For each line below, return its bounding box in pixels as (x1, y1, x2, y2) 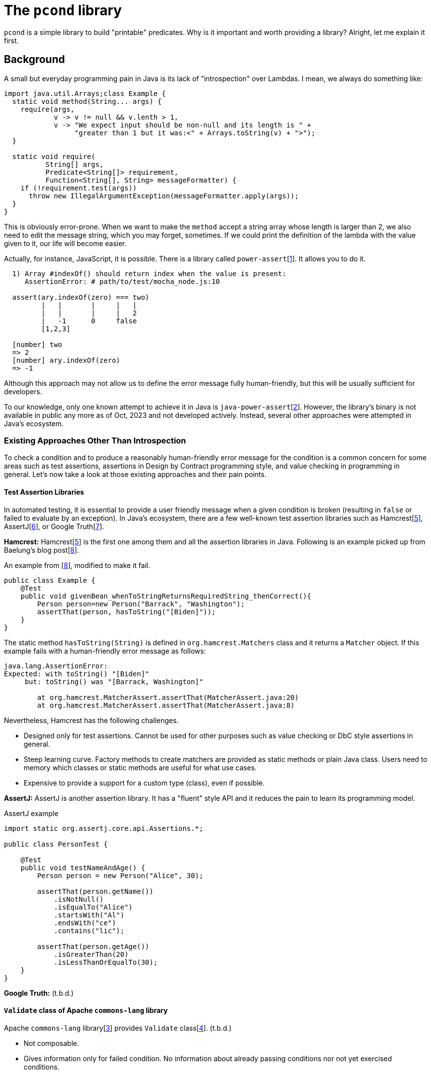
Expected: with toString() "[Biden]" (4, 669, 150, 678)
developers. (4, 387, 42, 396)
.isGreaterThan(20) (54, 950, 129, 958)
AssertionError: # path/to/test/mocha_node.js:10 (25, 277, 220, 285)
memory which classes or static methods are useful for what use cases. (24, 763, 257, 772)
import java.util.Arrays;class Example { (4, 89, 166, 97)
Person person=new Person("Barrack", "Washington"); (37, 600, 245, 608)
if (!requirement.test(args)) (20, 184, 137, 192)
